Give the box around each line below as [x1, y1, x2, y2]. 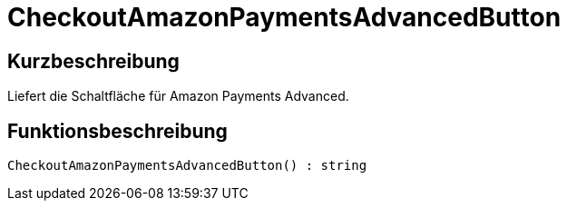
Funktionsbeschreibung [7, 119, 228, 143]
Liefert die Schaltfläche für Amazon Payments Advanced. [7, 88, 349, 104]
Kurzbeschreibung [7, 49, 180, 73]
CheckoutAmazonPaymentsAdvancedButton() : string [7, 158, 367, 173]
